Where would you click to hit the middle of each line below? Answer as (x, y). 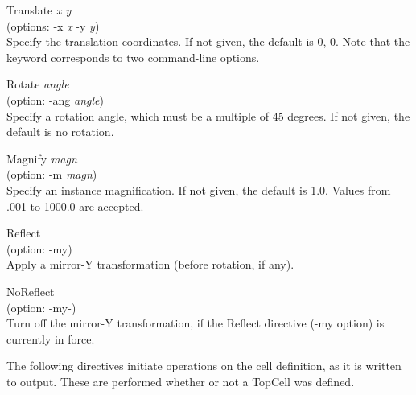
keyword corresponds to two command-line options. (133, 57)
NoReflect (31, 291)
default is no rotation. (60, 132)
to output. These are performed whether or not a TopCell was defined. (181, 381)
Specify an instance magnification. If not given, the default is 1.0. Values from (199, 189)
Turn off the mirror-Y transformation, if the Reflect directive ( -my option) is (196, 323)
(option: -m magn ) (52, 174)
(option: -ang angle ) (55, 99)
